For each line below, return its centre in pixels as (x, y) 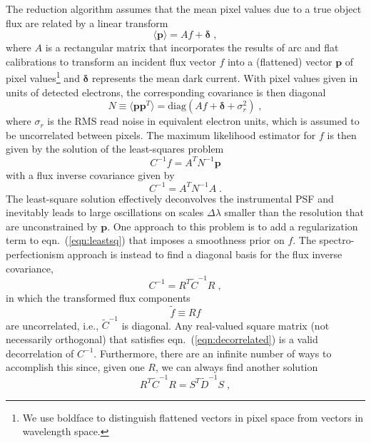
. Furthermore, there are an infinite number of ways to (213, 353)
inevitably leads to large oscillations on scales (105, 212)
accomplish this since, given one (75, 367)
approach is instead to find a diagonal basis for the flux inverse (205, 254)
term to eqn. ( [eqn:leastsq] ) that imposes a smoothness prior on (145, 240)
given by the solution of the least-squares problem (115, 149)
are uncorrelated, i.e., (52, 325)
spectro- (337, 240)
